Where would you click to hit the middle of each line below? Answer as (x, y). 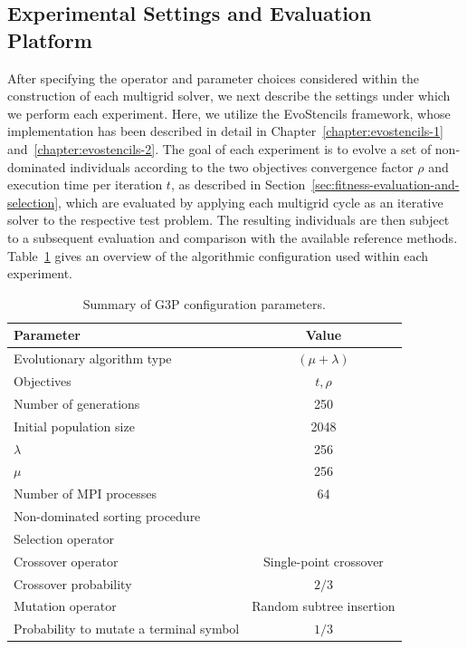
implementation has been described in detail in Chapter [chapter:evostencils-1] (225, 131)
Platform (50, 39)
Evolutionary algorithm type (93, 358)
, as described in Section (238, 184)
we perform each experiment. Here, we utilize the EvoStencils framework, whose (229, 113)
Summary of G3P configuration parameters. (204, 303)
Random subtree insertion (324, 606)
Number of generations (77, 403)
